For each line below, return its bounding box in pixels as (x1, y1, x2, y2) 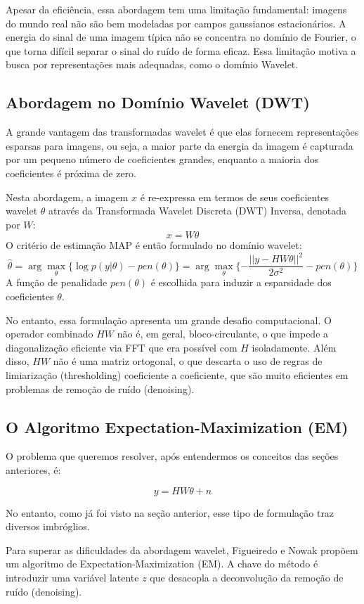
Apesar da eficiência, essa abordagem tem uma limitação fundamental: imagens (6, 2, 347, 16)
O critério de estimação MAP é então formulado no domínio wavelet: (6, 238, 302, 252)
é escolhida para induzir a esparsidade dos (150, 275, 332, 290)
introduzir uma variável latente (6, 570, 139, 584)
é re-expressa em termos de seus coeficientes (140, 189, 330, 204)
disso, (6, 354, 30, 368)
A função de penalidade (6, 275, 108, 290)
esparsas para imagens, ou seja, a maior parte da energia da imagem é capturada (6, 138, 353, 153)
